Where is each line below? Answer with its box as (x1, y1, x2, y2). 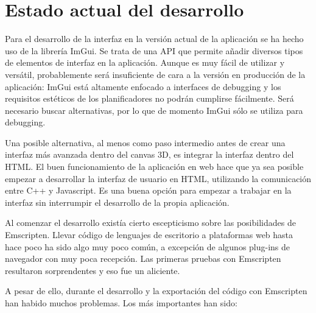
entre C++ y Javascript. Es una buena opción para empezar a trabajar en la (5, 184, 292, 197)
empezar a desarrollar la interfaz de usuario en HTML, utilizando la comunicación (5, 172, 312, 185)
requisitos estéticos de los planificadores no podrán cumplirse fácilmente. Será (5, 92, 294, 105)
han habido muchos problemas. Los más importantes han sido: (5, 297, 237, 309)
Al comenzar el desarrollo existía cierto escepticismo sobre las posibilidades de (5, 216, 296, 229)
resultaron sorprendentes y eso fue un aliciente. (5, 264, 180, 276)
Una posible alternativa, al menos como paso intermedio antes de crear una (5, 136, 286, 149)
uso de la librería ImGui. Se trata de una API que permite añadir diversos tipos (5, 44, 303, 57)
